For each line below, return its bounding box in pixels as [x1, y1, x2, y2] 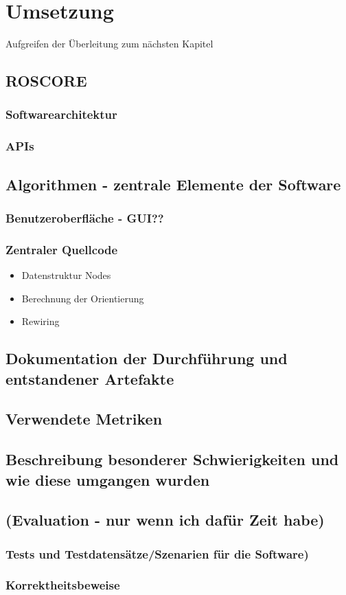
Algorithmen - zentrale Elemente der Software [5, 173, 341, 194]
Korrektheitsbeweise [5, 576, 120, 594]
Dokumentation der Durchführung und [5, 348, 288, 369]
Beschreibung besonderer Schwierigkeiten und [5, 449, 339, 470]
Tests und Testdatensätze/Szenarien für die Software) [5, 545, 309, 562]
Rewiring [21, 314, 60, 328]
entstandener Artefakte [5, 368, 174, 389]
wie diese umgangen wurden [5, 469, 210, 490]
